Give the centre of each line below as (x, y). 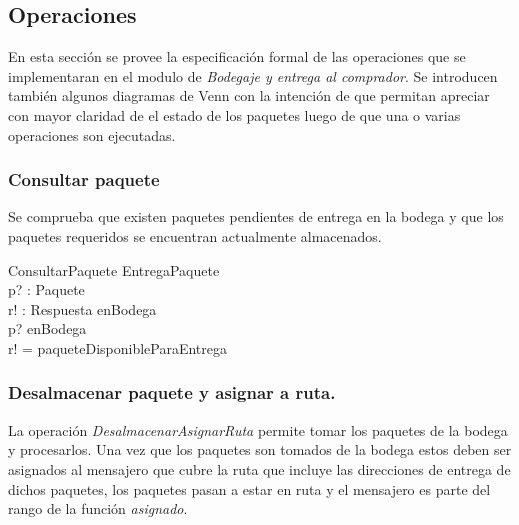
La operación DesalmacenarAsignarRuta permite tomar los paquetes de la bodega (258, 429)
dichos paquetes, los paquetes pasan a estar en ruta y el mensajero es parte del (249, 488)
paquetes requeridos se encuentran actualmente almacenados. (195, 235)
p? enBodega (47, 328)
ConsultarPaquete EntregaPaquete (114, 269)
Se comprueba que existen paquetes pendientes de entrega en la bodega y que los (256, 216)
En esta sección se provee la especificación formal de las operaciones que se (237, 56)
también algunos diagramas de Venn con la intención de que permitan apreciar (249, 95)
